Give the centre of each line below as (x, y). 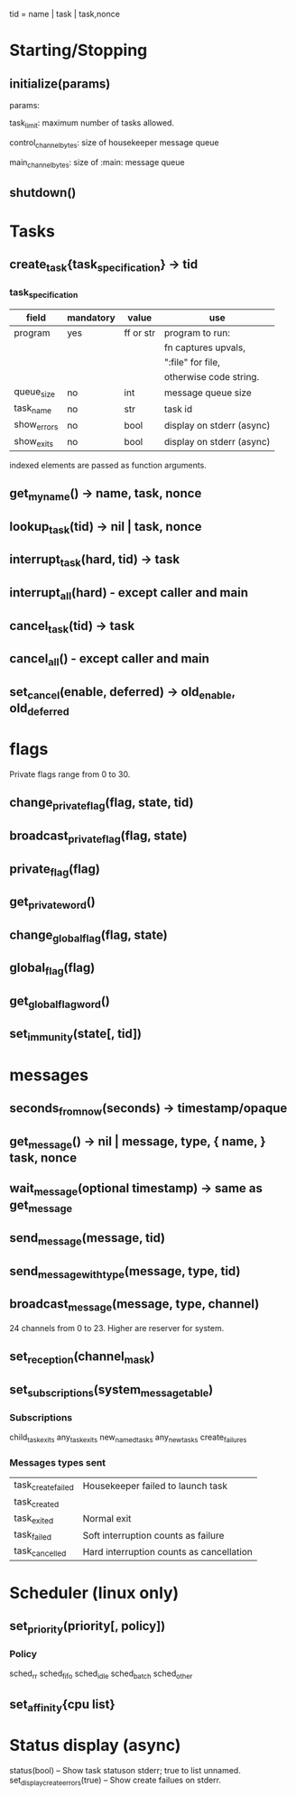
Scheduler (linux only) (94, 1592)
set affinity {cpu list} (62, 1705)
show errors (36, 425)
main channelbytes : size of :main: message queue (97, 163)
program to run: (197, 333)
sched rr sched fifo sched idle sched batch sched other (101, 1675)
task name (33, 409)
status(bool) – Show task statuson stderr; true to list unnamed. (125, 1770)
